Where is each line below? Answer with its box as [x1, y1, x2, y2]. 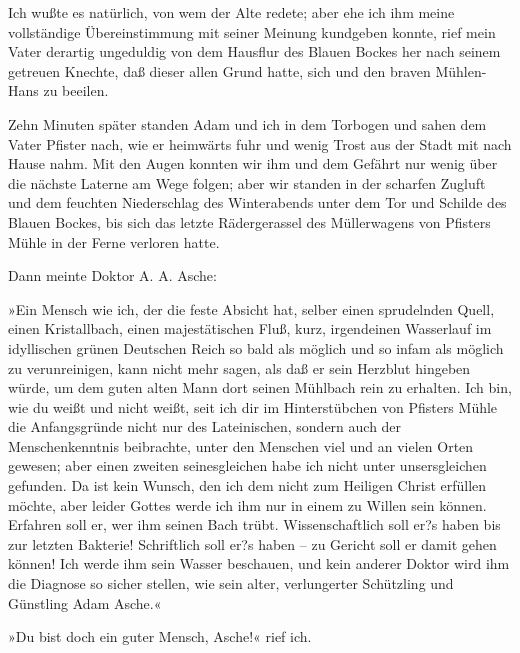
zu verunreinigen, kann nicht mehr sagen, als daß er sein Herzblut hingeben [8, 357, 471, 378]
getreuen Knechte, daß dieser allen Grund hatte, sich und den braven [8, 60, 431, 81]
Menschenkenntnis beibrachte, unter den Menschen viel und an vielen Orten [8, 435, 474, 456]
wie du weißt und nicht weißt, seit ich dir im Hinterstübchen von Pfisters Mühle [8, 396, 498, 417]
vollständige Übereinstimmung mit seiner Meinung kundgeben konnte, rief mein [8, 21, 496, 42]
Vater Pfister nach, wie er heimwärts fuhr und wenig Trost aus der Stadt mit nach [8, 133, 512, 154]
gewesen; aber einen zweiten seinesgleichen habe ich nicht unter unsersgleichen [8, 455, 487, 476]
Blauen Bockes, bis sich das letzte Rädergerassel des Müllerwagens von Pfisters [8, 211, 491, 232]
